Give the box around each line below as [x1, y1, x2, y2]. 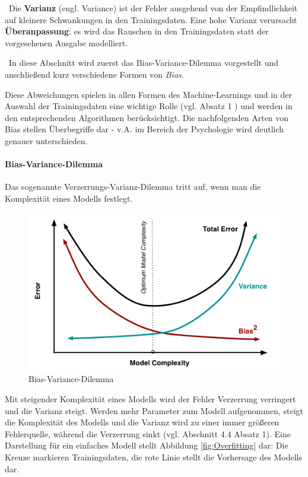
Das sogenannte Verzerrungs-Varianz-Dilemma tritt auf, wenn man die [5, 180, 261, 193]
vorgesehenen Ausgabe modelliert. [5, 36, 128, 49]
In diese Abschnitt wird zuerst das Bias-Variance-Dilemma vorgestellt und [8, 56, 279, 69]
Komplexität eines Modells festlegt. [5, 192, 133, 204]
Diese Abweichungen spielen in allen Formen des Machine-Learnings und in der [5, 88, 293, 100]
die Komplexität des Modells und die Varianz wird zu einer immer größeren [5, 416, 280, 428]
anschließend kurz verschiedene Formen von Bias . [5, 68, 184, 80]
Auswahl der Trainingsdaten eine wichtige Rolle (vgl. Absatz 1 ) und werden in [5, 100, 293, 112]
